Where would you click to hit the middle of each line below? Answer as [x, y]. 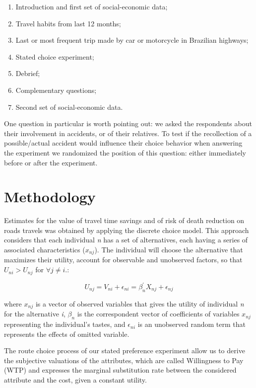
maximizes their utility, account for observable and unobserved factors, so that [123, 260]
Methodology [50, 196]
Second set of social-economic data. [69, 107]
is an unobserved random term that [192, 324]
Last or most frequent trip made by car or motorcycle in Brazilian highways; [132, 40]
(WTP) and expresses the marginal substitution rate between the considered [120, 370]
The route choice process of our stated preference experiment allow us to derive [125, 350]
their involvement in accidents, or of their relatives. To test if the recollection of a [128, 133]
